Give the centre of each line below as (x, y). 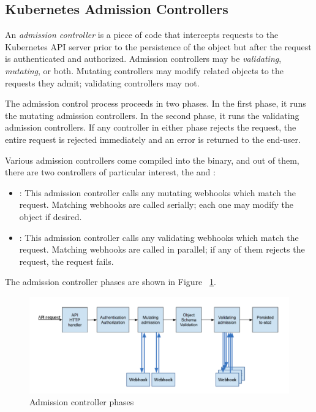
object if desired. (51, 216)
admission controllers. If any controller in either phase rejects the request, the (151, 127)
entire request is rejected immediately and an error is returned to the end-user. (153, 139)
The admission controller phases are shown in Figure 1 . (111, 282)
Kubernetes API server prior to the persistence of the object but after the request (158, 46)
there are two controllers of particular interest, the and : (110, 172)
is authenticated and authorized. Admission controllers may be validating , (143, 59)
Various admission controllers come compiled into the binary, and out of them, (152, 160)
